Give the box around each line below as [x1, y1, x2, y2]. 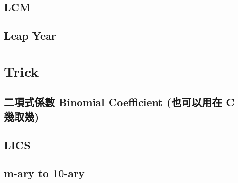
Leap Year [4, 28, 56, 43]
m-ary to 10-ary [4, 166, 85, 181]
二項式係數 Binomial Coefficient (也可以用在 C [4, 94, 235, 109]
